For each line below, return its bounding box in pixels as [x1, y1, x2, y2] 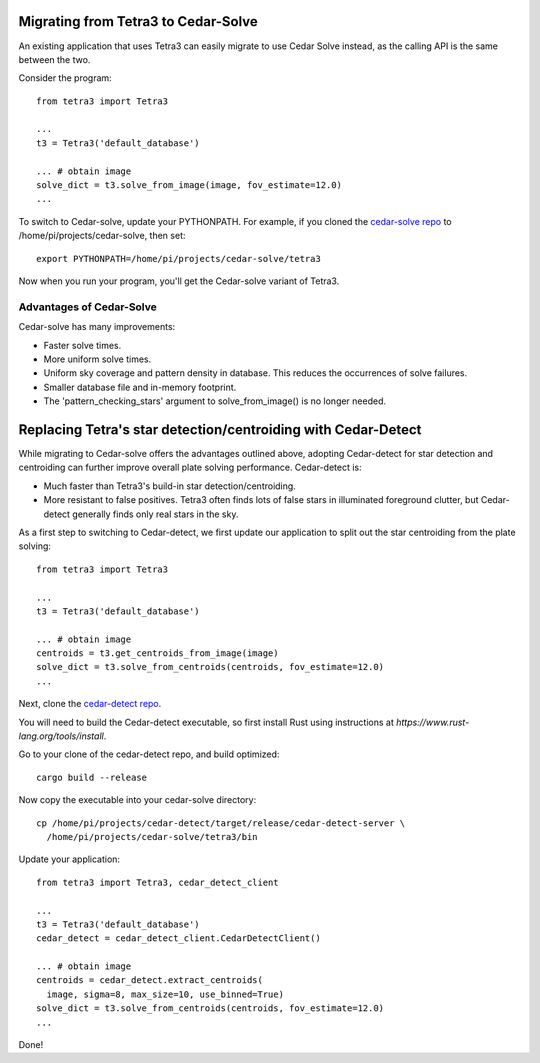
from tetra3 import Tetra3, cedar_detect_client [36, 876, 279, 888]
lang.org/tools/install [18, 730, 104, 742]
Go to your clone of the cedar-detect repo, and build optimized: [18, 748, 280, 760]
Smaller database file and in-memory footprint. [43, 381, 237, 393]
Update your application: [18, 853, 120, 865]
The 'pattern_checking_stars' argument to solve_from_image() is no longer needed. [43, 395, 387, 407]
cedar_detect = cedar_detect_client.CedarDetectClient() [36, 933, 322, 944]
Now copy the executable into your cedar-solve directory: [18, 794, 257, 806]
